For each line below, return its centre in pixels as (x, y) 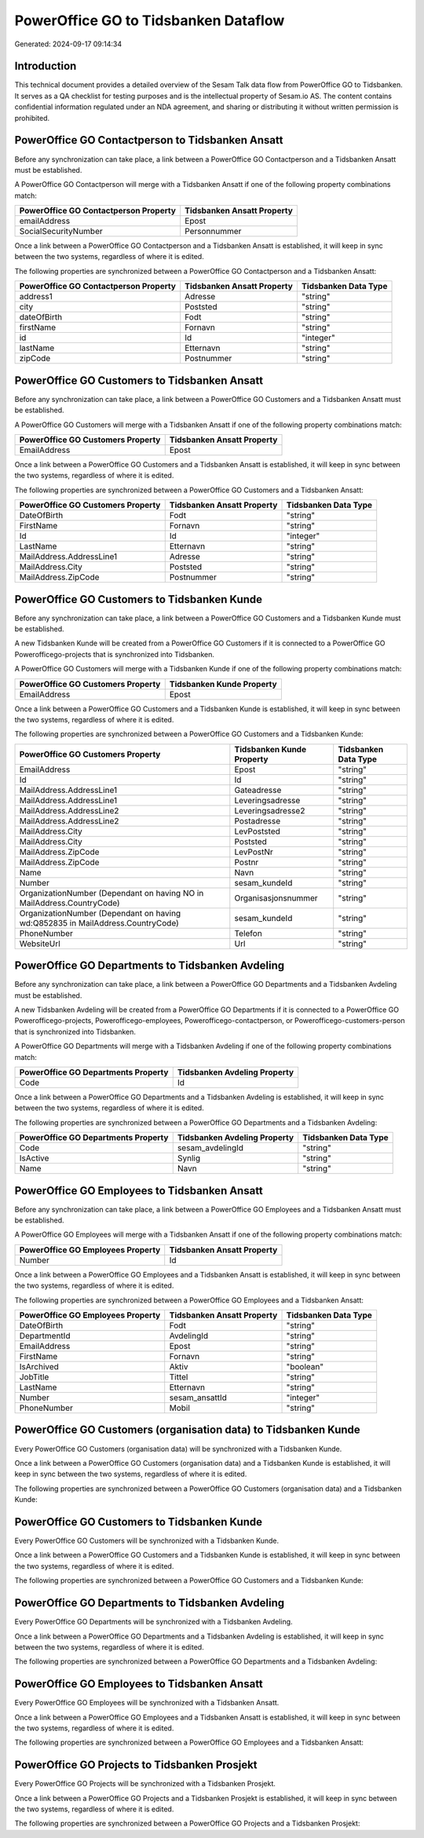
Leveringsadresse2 (270, 810)
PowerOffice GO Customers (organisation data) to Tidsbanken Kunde (187, 1430)
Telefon (248, 933)
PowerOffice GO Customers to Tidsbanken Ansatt (139, 380)
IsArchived (39, 1367)
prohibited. (32, 118)
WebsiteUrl (40, 944)
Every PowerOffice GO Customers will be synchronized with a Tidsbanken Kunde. (146, 1541)
